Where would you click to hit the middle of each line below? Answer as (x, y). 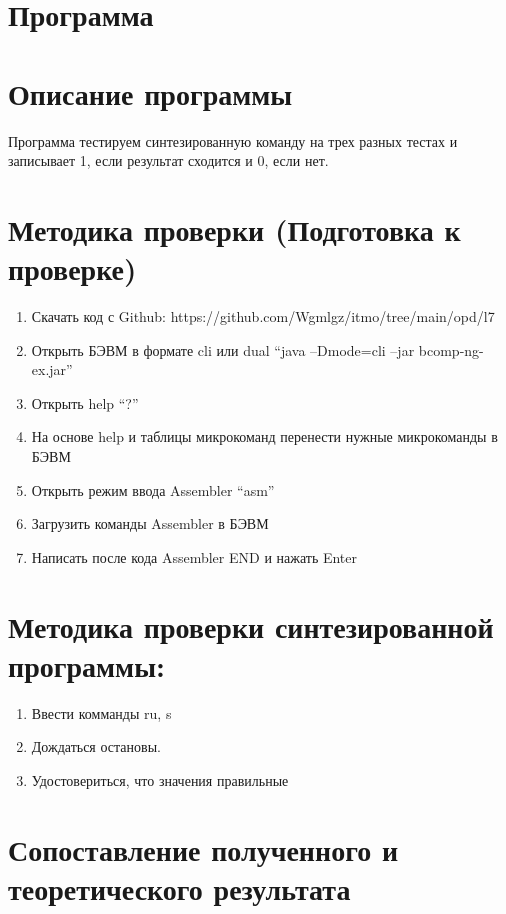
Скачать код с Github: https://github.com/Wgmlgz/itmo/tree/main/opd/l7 (263, 316)
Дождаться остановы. (96, 746)
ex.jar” (52, 369)
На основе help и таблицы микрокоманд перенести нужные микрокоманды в (264, 436)
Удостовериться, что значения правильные (160, 779)
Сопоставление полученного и (203, 848)
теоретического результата (179, 887)
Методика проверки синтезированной (251, 625)
